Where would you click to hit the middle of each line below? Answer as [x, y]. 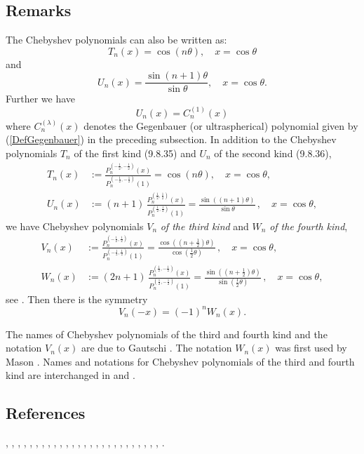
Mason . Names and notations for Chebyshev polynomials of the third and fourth [180, 361]
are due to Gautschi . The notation [157, 348]
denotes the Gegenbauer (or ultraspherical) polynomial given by [221, 125]
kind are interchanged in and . [70, 375]
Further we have [41, 99]
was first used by [311, 348]
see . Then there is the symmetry [77, 299]
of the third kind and [204, 226]
